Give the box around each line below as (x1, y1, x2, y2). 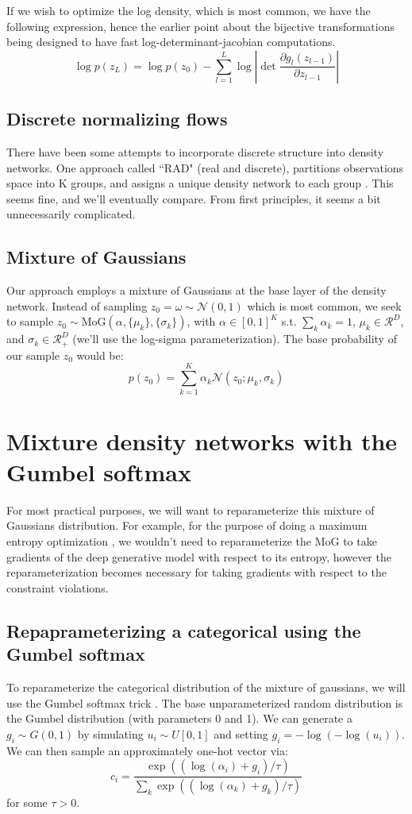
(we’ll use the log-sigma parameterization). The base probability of (72, 330, 397, 347)
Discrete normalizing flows (6, 106, 228, 131)
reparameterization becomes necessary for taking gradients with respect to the (6, 564, 387, 581)
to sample (6, 313, 54, 330)
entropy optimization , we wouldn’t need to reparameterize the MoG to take (6, 533, 377, 550)
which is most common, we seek (247, 297, 402, 314)
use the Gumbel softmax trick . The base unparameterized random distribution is (6, 694, 403, 711)
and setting (214, 725, 268, 742)
